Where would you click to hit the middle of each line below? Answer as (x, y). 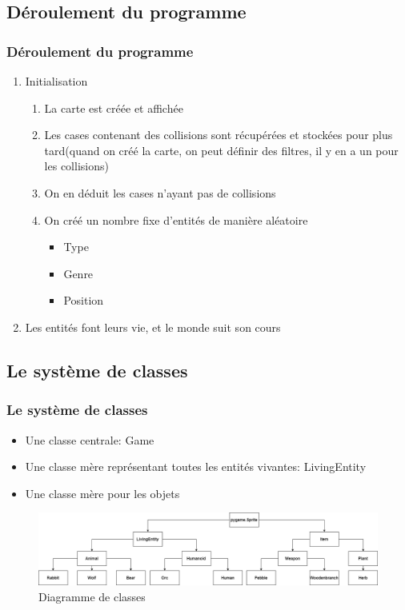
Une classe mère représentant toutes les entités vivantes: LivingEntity (196, 466)
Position (84, 300)
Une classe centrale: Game (90, 439)
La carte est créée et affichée (114, 108)
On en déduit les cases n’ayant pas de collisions (160, 192)
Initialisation (56, 81)
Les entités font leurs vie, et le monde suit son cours (153, 327)
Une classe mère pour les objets (102, 493)
